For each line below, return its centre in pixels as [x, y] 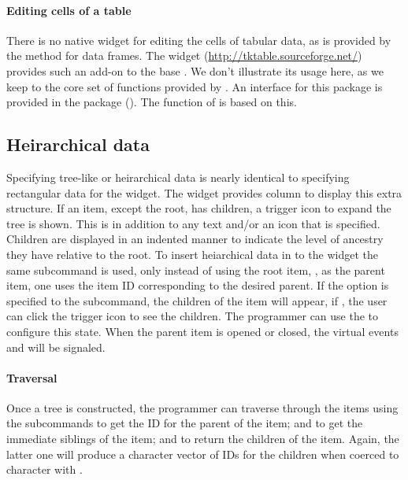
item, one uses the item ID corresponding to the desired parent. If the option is [198, 285]
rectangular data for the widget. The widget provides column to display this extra [204, 192]
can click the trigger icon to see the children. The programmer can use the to [193, 316]
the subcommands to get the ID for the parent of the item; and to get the [185, 423]
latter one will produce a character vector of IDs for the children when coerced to [203, 454]
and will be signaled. [56, 347]
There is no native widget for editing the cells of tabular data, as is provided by [199, 40]
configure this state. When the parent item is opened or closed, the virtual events [202, 331]
